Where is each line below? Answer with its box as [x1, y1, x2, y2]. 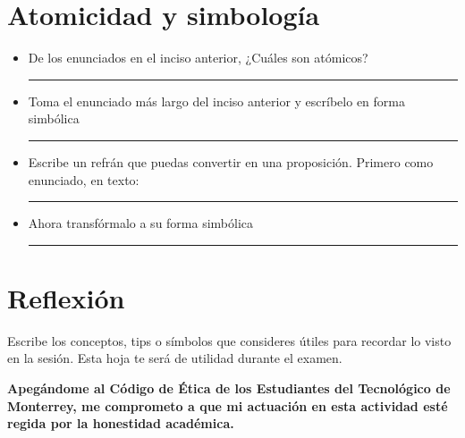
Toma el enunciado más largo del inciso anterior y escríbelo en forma [28, 91, 405, 110]
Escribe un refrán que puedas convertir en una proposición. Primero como [28, 152, 434, 171]
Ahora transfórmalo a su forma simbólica [28, 214, 254, 232]
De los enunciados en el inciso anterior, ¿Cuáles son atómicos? [28, 48, 368, 67]
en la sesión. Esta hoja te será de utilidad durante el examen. [7, 349, 342, 367]
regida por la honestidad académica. [7, 414, 234, 433]
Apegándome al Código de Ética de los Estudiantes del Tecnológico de [7, 379, 451, 397]
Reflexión [7, 279, 125, 316]
